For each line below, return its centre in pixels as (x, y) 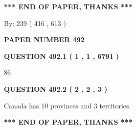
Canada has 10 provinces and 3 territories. (68, 105)
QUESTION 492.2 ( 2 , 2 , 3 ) (56, 89)
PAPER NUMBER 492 (44, 39)
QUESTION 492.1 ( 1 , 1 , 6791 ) (62, 56)
